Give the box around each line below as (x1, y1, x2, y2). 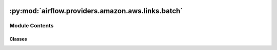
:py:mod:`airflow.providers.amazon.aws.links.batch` (9, 7, 183, 15)
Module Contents (9, 22, 54, 29)
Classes (9, 36, 28, 42)
